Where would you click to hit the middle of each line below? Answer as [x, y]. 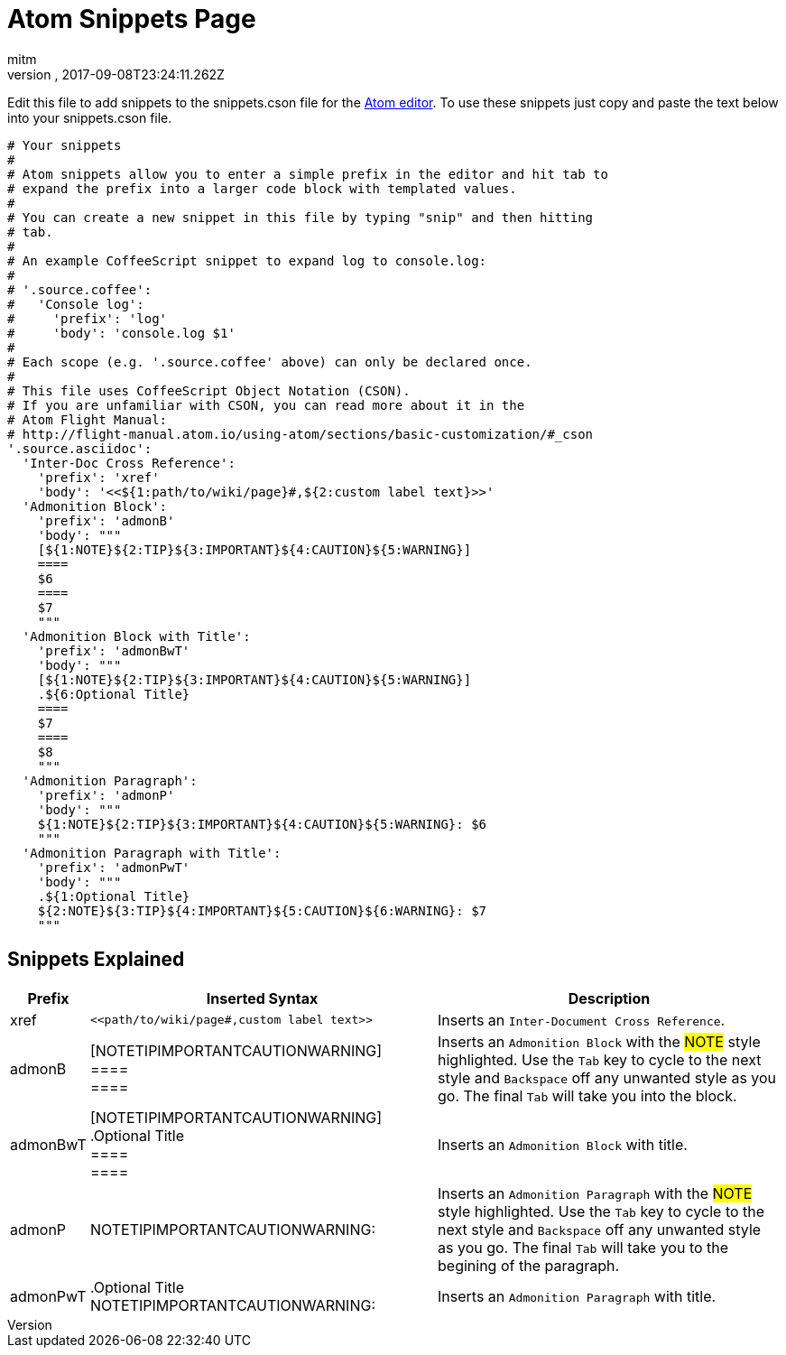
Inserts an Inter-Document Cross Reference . [582, 1020]
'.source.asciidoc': [80, 448]
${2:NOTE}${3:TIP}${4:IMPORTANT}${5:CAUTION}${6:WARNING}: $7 [262, 910]
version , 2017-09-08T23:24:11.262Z [116, 74]
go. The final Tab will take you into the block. [587, 1095]
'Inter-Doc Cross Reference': [129, 463]
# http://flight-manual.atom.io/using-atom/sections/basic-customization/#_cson [301, 434]
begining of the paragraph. [529, 1265]
